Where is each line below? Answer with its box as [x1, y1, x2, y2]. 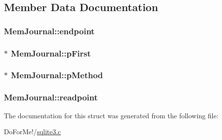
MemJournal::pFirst [11, 47, 91, 59]
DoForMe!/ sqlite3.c [4, 126, 61, 137]
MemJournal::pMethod [11, 69, 103, 81]
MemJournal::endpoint [4, 25, 95, 37]
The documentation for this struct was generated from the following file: [4, 110, 219, 120]
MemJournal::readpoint [4, 91, 98, 103]
